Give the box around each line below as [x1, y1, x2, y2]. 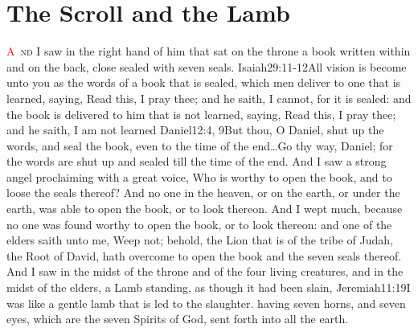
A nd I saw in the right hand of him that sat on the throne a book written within [6, 43, 411, 59]
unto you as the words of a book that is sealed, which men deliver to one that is [6, 74, 401, 91]
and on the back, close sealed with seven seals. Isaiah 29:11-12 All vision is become [6, 58, 407, 75]
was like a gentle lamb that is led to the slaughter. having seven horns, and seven [6, 294, 406, 311]
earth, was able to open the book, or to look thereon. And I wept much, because [6, 200, 403, 217]
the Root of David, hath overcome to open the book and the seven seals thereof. [6, 247, 402, 264]
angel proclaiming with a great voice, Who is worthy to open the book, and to [6, 168, 392, 185]
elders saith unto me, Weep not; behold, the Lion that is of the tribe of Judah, [6, 232, 394, 248]
